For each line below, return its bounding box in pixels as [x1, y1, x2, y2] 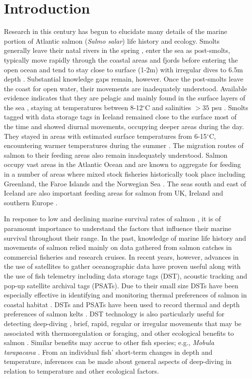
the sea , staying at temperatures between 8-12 [4, 102, 143, 112]
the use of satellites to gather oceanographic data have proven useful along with [4, 261, 241, 271]
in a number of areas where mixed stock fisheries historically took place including [4, 169, 245, 179]
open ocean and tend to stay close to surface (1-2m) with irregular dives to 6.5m [4, 64, 243, 74]
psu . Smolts [211, 102, 248, 112]
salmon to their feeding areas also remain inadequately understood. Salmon [4, 149, 228, 160]
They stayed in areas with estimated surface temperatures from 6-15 [4, 131, 207, 141]
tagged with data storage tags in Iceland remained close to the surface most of [4, 112, 236, 122]
